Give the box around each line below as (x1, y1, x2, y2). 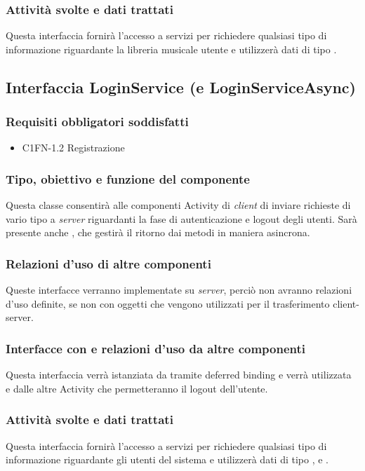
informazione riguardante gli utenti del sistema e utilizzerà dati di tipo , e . (6, 452, 328, 467)
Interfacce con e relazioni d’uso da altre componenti (6, 339, 306, 357)
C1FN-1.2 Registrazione (22, 140, 125, 155)
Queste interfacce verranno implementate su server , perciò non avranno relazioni (6, 282, 352, 297)
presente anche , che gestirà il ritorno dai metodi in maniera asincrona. (6, 225, 310, 240)
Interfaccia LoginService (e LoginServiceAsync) (6, 76, 356, 97)
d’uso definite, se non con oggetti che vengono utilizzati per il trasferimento (6, 296, 330, 310)
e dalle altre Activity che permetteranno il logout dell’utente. (6, 381, 268, 395)
